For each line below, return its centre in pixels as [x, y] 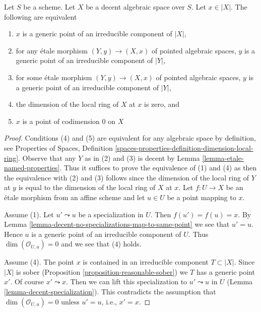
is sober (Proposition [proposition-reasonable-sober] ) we [102, 271]
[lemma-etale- [223, 158]
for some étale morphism [54, 77]
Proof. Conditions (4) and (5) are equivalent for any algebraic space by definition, [130, 138]
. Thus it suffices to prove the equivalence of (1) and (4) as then [158, 168]
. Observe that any [47, 158]
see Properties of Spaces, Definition [58, 147]
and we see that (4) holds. [101, 244]
